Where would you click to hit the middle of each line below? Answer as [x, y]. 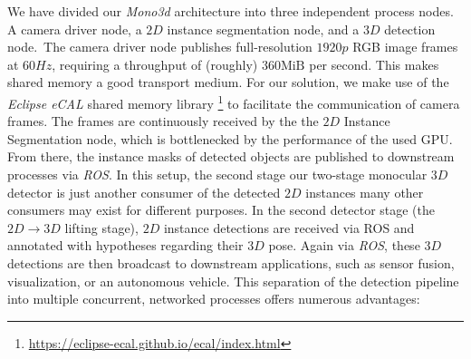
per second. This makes [374, 64]
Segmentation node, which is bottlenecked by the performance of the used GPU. [230, 138]
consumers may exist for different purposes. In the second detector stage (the [221, 210]
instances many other [365, 192]
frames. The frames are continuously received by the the [163, 121]
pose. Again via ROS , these [344, 245]
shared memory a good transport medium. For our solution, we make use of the [228, 82]
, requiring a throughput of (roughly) [155, 64]
